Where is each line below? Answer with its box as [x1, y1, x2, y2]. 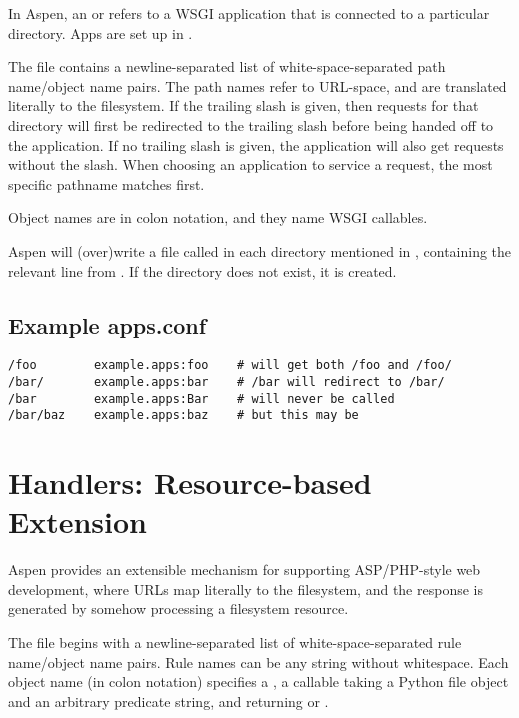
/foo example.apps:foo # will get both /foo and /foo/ [8, 358, 452, 373]
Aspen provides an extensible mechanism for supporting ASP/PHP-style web [8, 559, 481, 580]
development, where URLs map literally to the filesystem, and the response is [8, 578, 483, 599]
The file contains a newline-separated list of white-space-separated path [8, 56, 446, 77]
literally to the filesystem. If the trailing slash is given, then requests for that [8, 95, 479, 116]
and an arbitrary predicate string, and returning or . [8, 690, 329, 711]
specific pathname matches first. [8, 173, 205, 194]
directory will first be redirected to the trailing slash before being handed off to [8, 114, 494, 135]
